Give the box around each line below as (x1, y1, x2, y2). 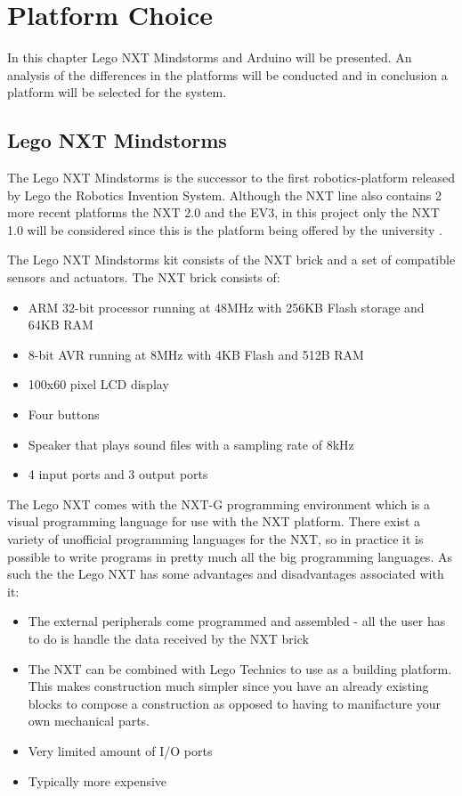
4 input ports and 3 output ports (28, 465, 208, 483)
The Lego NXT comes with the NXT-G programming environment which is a (7, 494, 430, 513)
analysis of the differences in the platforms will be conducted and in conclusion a (7, 65, 448, 84)
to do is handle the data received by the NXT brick (28, 629, 309, 647)
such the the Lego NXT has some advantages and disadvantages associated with (7, 565, 444, 583)
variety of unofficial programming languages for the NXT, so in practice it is (7, 530, 424, 548)
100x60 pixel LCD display (28, 375, 169, 394)
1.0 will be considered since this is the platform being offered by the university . (7, 220, 442, 239)
